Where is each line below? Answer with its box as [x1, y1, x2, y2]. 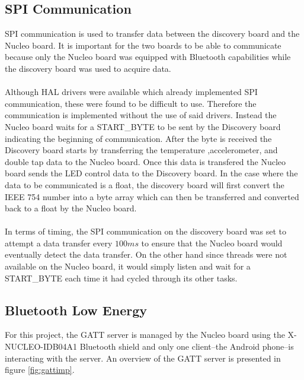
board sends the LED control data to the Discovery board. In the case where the [5, 167, 298, 179]
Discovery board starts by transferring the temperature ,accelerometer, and [5, 144, 278, 156]
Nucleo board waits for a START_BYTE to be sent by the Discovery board [5, 120, 281, 132]
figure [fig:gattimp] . [5, 363, 75, 376]
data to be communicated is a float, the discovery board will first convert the [5, 178, 284, 191]
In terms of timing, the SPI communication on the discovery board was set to [5, 225, 287, 237]
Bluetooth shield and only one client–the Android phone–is [79, 340, 294, 353]
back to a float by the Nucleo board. [5, 202, 137, 214]
